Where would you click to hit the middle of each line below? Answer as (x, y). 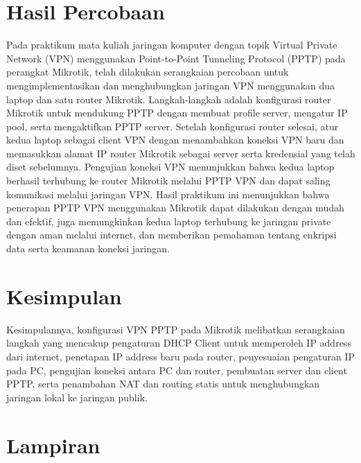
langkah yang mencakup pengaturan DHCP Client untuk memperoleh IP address (179, 343)
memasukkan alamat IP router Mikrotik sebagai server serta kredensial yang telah (181, 153)
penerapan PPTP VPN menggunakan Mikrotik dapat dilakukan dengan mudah (175, 208)
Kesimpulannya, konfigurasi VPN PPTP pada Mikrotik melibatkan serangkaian (176, 329)
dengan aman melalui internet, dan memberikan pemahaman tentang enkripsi (171, 235)
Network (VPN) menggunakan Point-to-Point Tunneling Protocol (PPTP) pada (176, 58)
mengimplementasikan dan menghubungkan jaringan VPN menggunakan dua (171, 85)
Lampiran (53, 445)
